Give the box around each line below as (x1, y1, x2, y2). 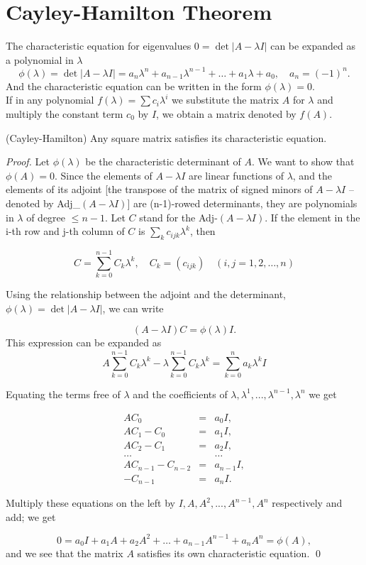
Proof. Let (6, 154, 50, 169)
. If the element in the (265, 209, 360, 224)
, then (189, 224, 216, 238)
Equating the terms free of (6, 386, 121, 401)
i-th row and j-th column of (6, 224, 125, 238)
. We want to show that (251, 154, 355, 169)
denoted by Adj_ (6, 195, 81, 210)
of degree (26, 209, 66, 224)
